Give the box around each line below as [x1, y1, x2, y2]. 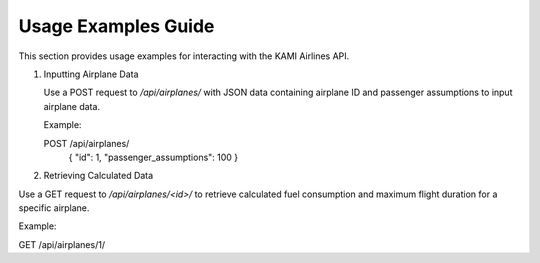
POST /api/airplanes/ [43, 137, 130, 149]
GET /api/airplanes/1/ [18, 238, 105, 250]
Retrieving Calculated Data [43, 170, 154, 182]
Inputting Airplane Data [43, 68, 139, 80]
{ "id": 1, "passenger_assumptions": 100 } [68, 151, 239, 163]
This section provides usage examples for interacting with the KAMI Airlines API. [18, 50, 350, 62]
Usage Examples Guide [18, 15, 215, 37]
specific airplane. [18, 202, 90, 214]
